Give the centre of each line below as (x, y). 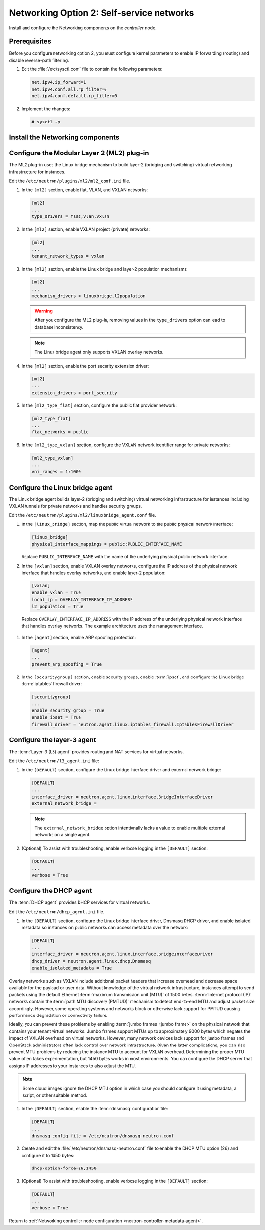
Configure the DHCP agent (51, 891)
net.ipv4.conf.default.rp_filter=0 (74, 96)
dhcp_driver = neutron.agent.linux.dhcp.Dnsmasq (91, 961)
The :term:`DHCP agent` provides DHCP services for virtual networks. (79, 902)
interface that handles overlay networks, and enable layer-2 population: (94, 573)
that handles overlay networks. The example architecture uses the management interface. (112, 626)
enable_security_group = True (68, 710)
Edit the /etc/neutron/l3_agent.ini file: (54, 761)
